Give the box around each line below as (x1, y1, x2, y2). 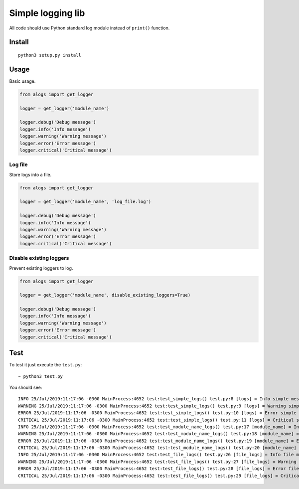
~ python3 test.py (18, 373, 63, 379)
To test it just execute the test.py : (9, 362, 82, 368)
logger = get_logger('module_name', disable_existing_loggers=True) (19, 292, 191, 298)
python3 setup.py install (18, 52, 82, 58)
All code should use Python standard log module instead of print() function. (9, 25, 170, 31)
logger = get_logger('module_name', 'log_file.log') (19, 199, 151, 204)
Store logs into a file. (9, 171, 52, 177)
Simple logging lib (9, 7, 85, 18)
